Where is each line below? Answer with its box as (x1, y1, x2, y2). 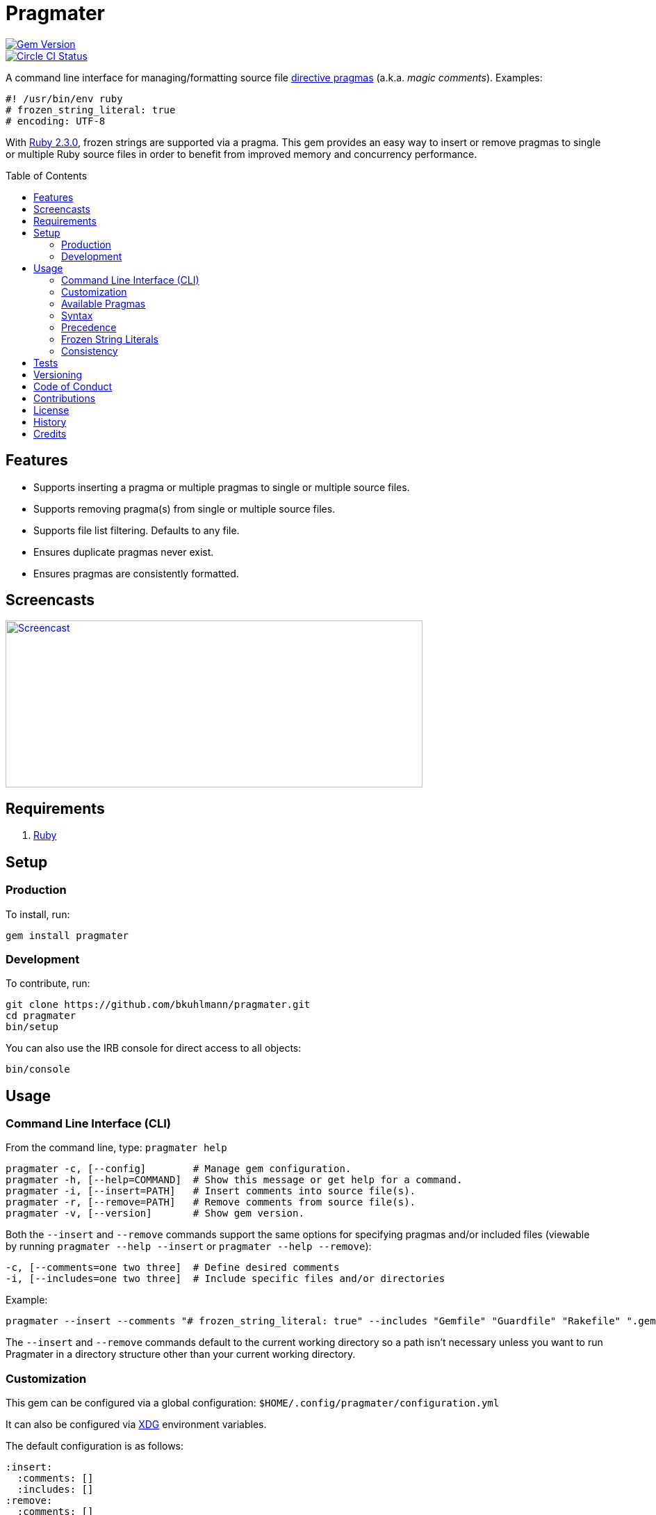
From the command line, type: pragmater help (6, 1141, 227, 1154)
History (33, 415, 67, 428)
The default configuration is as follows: (6, 1440, 184, 1452)
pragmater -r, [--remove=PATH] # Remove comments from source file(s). (6, 1196, 416, 1208)
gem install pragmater (6, 929, 129, 941)
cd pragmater (6, 1010, 76, 1022)
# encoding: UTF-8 (6, 115, 106, 127)
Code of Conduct (33, 380, 113, 392)
